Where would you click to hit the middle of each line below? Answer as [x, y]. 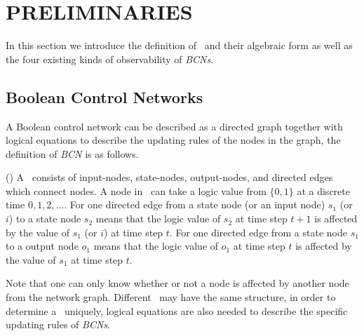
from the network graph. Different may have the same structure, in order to [171, 297]
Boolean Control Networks [105, 96]
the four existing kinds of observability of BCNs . [110, 59]
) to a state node [45, 219]
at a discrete [323, 190]
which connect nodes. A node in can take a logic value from [136, 190]
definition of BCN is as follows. [72, 153]
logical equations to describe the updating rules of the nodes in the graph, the [173, 140]
